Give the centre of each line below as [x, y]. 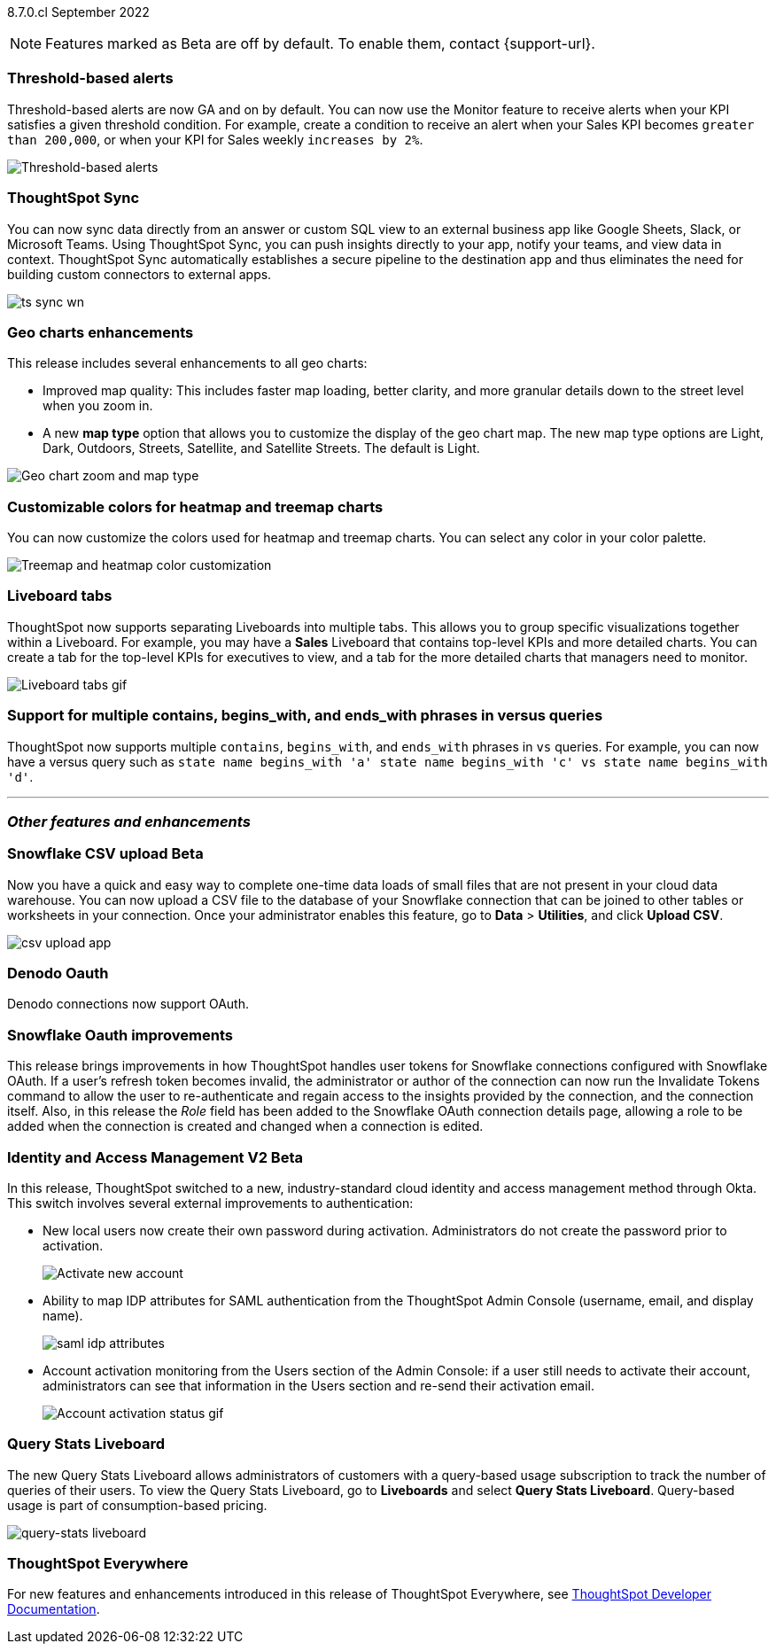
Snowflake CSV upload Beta [105, 854]
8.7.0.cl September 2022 [78, 12]
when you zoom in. [98, 406]
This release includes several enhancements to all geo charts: [187, 363]
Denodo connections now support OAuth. [128, 1004]
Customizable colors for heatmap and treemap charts [195, 506]
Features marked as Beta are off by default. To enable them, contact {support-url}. [320, 43]
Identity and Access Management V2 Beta [155, 1157]
